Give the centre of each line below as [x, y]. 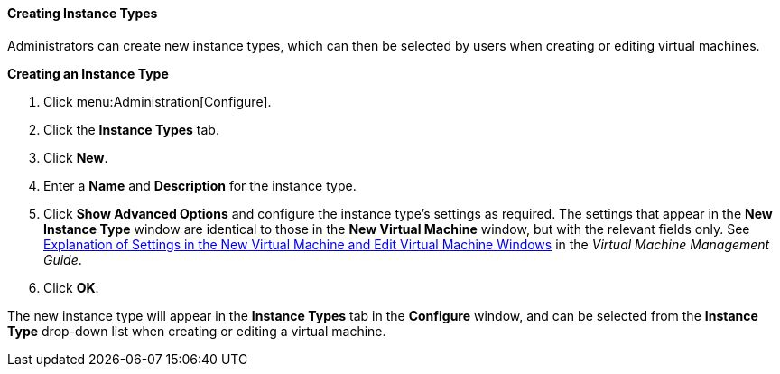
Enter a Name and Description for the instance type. [200, 185]
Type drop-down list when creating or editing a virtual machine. [197, 331]
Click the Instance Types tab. [131, 129]
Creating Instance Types [83, 13]
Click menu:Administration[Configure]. [158, 101]
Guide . [63, 259]
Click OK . [71, 287]
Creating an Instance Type [88, 73]
